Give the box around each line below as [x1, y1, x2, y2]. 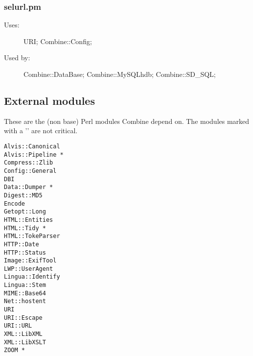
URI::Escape [4, 314, 43, 321]
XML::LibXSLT [4, 338, 46, 346]
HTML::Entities [4, 216, 53, 223]
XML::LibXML [4, 331, 43, 338]
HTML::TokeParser [4, 233, 60, 240]
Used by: [4, 52, 30, 63]
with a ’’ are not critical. [4, 125, 78, 136]
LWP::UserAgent [4, 265, 53, 272]
